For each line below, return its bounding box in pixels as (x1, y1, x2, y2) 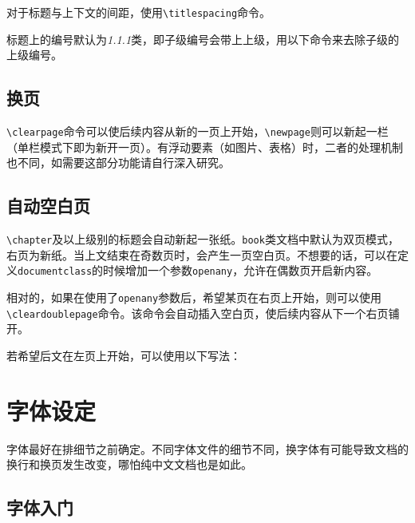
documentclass (18, 266, 93, 278)
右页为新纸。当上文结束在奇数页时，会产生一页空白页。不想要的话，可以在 (6, 246, 397, 263)
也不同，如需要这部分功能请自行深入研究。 (6, 154, 230, 171)
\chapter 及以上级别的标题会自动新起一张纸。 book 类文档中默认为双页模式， (6, 231, 399, 248)
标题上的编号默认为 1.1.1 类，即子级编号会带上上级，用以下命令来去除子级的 (6, 30, 400, 47)
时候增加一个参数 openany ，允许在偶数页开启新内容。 (103, 262, 378, 279)
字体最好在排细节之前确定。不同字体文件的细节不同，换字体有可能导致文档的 (6, 440, 409, 457)
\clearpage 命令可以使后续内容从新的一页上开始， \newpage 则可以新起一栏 (6, 123, 389, 140)
